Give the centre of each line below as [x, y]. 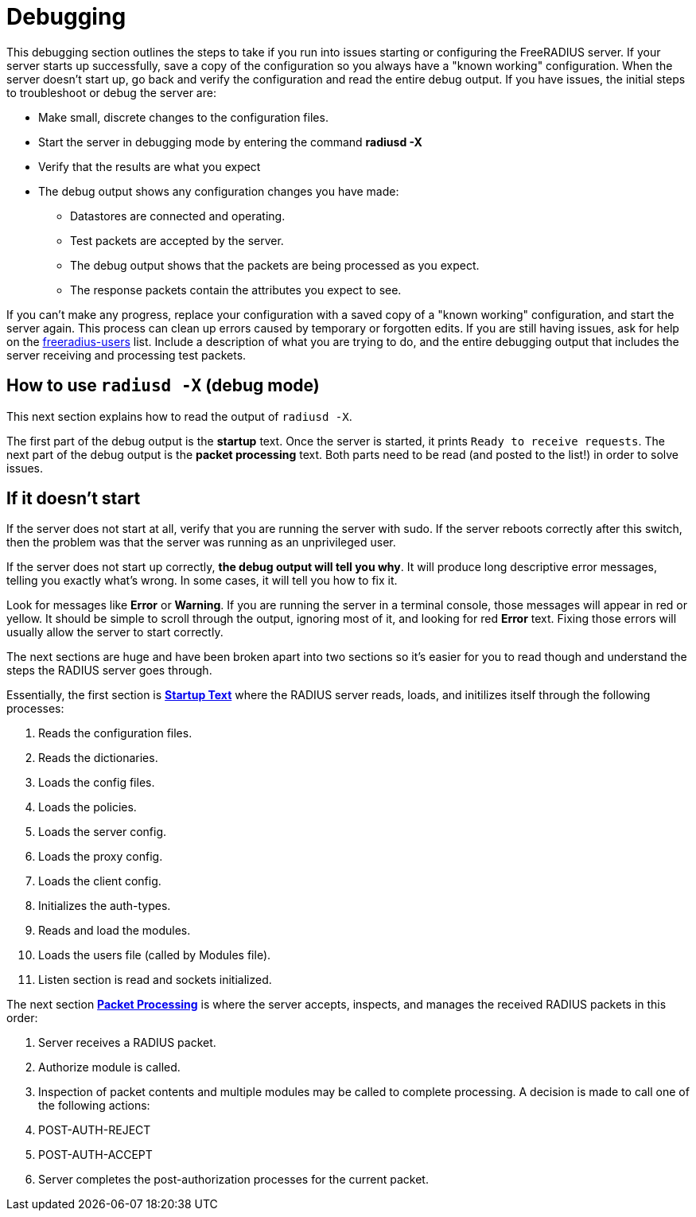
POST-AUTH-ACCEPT [95, 1155]
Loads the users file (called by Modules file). [155, 955]
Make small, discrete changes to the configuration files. [183, 117]
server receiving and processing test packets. [126, 355]
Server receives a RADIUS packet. [127, 1043]
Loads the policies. [87, 807]
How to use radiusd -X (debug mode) [163, 386]
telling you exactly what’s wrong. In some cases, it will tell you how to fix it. [202, 581]
